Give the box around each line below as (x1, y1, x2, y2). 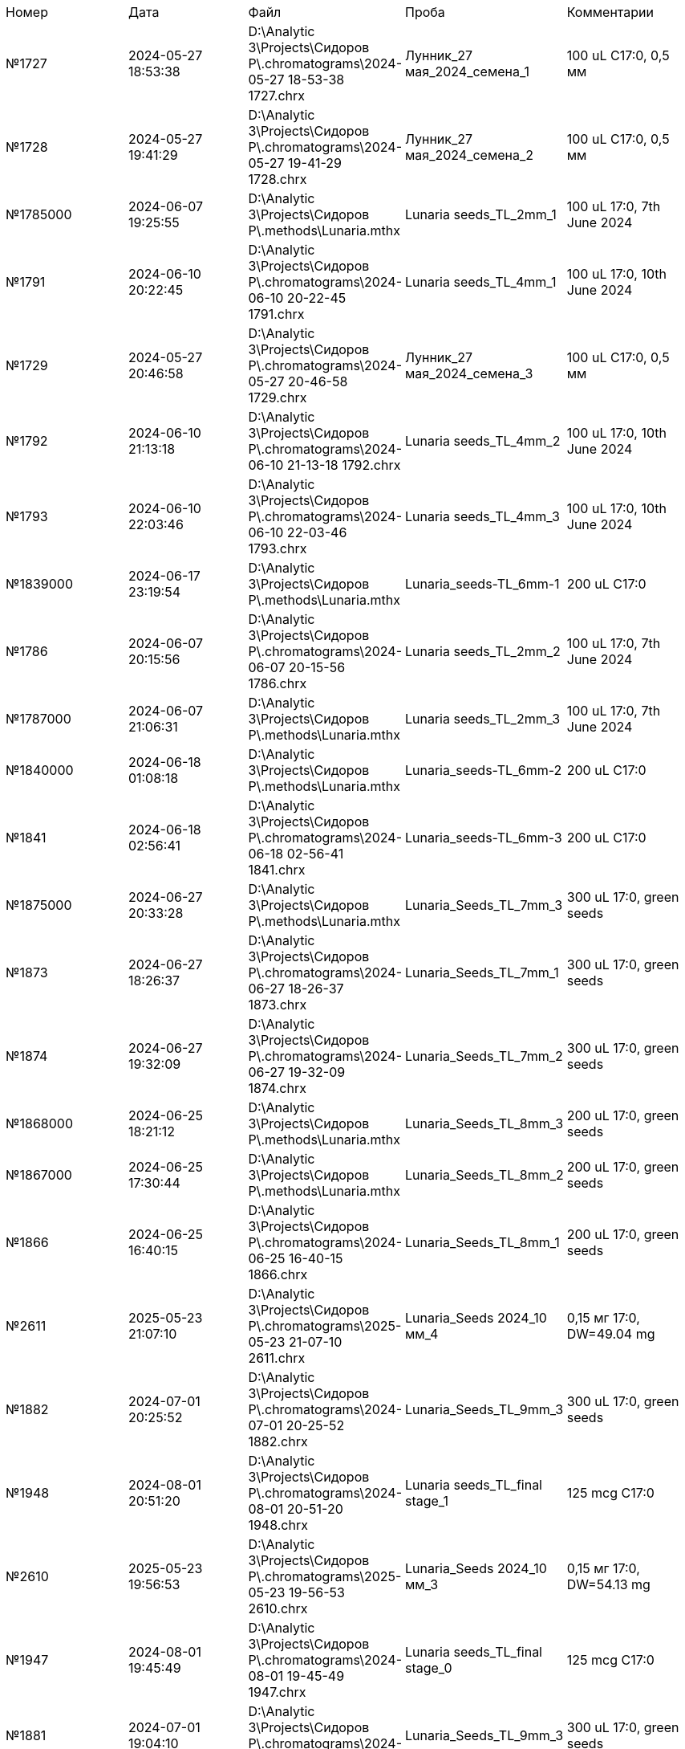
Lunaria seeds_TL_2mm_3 (404, 711, 561, 727)
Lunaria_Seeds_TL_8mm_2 (404, 1167, 564, 1183)
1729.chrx (248, 389, 307, 406)
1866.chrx (248, 1266, 308, 1282)
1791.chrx (248, 306, 305, 322)
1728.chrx (248, 171, 307, 187)
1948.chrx (248, 1517, 308, 1533)
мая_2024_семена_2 (404, 147, 534, 163)
